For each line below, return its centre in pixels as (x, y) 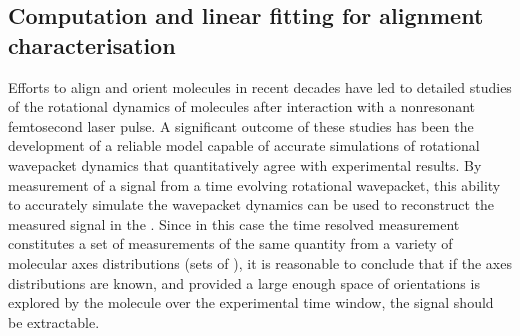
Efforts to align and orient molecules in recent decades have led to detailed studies (260, 86)
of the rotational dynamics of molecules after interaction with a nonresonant (242, 106)
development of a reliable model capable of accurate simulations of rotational (244, 145)
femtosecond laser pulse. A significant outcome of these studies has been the (241, 125)
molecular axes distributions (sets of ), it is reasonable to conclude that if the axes (260, 262)
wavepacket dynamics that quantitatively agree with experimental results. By (245, 164)
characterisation (92, 44)
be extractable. (54, 321)
